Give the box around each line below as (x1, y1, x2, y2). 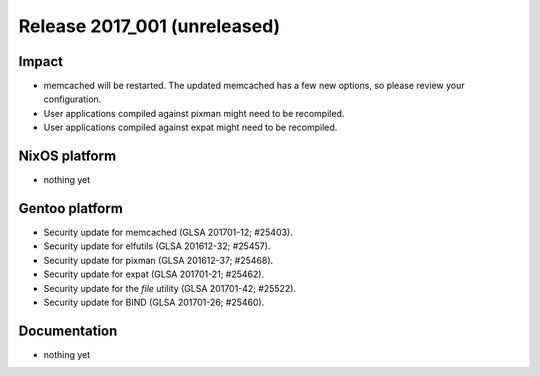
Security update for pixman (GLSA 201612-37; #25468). (43, 254, 274, 266)
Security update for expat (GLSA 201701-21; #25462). (43, 268, 265, 280)
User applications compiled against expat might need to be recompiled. (43, 121, 338, 134)
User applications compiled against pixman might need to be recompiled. (43, 107, 345, 119)
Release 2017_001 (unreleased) (18, 15, 281, 37)
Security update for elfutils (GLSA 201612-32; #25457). (43, 240, 271, 252)
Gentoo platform (18, 200, 124, 217)
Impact (18, 53, 64, 70)
